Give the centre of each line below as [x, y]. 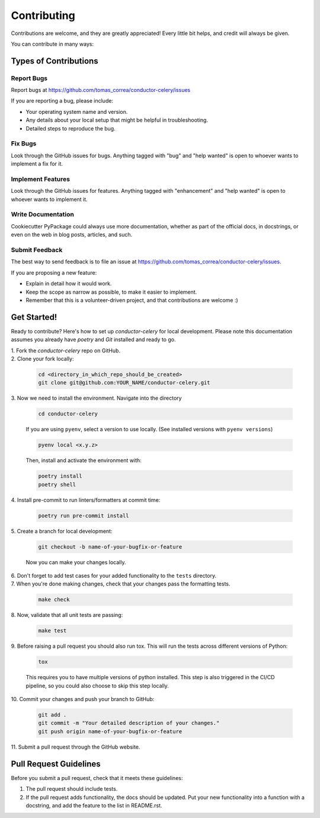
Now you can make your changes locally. [76, 562]
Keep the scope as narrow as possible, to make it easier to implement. [111, 292]
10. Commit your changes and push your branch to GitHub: [83, 699]
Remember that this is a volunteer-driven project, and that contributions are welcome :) [132, 300]
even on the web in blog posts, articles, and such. [72, 235]
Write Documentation [42, 215]
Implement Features [41, 179]
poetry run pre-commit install [84, 515]
